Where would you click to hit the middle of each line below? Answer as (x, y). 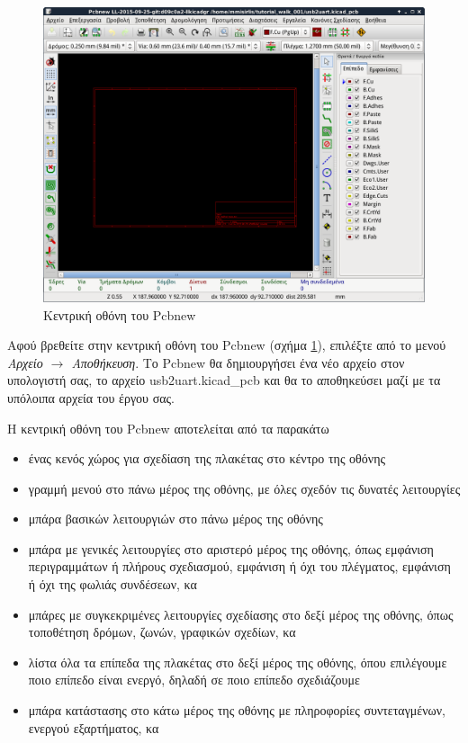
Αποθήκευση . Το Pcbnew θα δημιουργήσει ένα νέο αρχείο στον (238, 362)
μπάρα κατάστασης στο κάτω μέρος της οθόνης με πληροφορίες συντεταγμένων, (237, 710)
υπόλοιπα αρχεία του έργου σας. (91, 397)
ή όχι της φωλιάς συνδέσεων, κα (112, 584)
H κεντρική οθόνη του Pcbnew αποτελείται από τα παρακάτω (168, 428)
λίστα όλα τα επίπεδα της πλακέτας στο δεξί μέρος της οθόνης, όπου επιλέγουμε (238, 662)
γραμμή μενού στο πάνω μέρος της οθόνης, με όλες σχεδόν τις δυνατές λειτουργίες (244, 488)
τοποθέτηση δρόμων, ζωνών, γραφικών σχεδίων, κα (162, 632)
